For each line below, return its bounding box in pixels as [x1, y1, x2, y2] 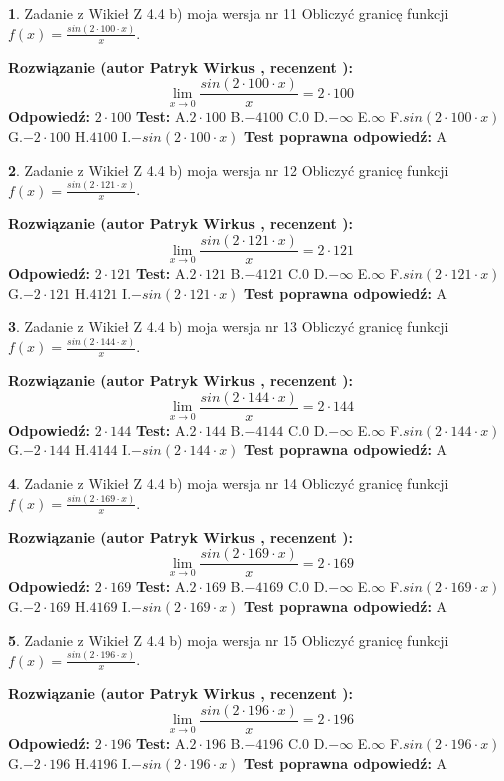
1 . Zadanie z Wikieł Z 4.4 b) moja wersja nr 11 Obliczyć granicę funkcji [8, 3, 449, 23]
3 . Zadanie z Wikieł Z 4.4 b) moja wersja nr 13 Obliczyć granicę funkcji [8, 316, 449, 337]
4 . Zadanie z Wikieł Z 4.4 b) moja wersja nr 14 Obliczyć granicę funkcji [8, 472, 449, 493]
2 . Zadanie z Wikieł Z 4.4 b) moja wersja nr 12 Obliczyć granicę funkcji [8, 159, 449, 180]
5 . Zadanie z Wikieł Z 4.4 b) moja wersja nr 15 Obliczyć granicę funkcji [8, 629, 449, 650]
